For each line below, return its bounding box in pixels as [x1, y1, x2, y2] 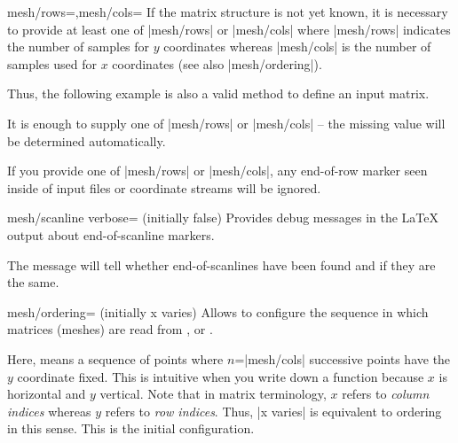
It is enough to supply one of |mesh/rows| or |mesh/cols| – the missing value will [7, 113, 446, 132]
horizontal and [7, 385, 86, 403]
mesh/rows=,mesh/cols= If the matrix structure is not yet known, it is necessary [7, 3, 448, 20]
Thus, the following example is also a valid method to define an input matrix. [7, 84, 430, 103]
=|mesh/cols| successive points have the [234, 349, 451, 368]
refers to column [342, 385, 430, 403]
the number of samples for [7, 37, 150, 56]
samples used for [7, 54, 97, 73]
